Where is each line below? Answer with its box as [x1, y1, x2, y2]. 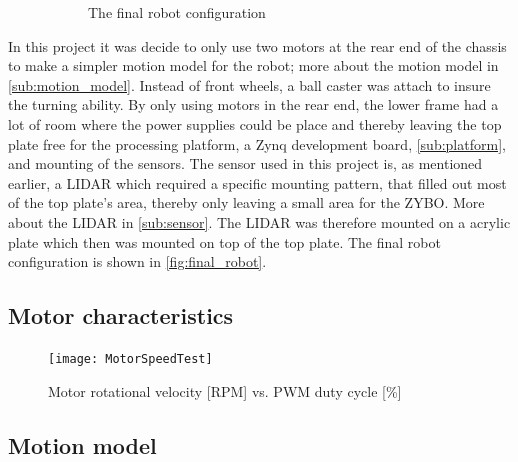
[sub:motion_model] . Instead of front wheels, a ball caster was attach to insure [8, 74, 491, 95]
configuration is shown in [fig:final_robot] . [8, 251, 267, 272]
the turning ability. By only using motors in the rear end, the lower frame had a [8, 94, 499, 115]
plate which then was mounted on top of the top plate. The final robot [8, 231, 441, 252]
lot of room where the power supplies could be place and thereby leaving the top [8, 113, 502, 134]
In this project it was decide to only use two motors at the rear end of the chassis [8, 35, 507, 56]
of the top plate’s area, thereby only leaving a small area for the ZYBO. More [8, 192, 485, 213]
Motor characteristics [8, 300, 234, 331]
